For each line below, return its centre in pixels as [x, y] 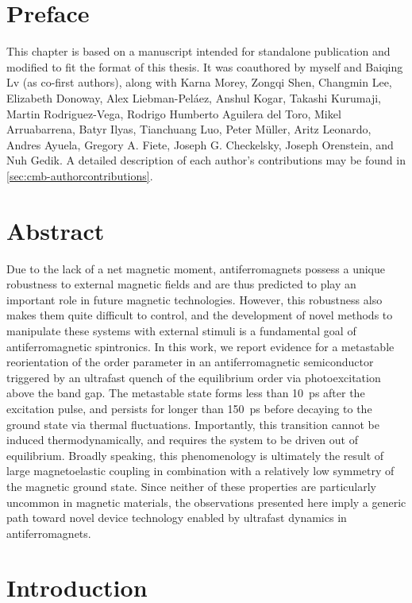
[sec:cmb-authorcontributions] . [80, 175]
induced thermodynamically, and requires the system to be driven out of [182, 440]
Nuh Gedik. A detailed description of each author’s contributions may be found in [206, 160]
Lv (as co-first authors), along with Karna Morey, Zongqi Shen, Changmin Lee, [199, 82]
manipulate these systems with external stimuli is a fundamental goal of [181, 330]
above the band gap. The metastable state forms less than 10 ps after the [186, 393]
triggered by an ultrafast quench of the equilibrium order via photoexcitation [194, 377]
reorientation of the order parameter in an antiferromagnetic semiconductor [190, 362]
